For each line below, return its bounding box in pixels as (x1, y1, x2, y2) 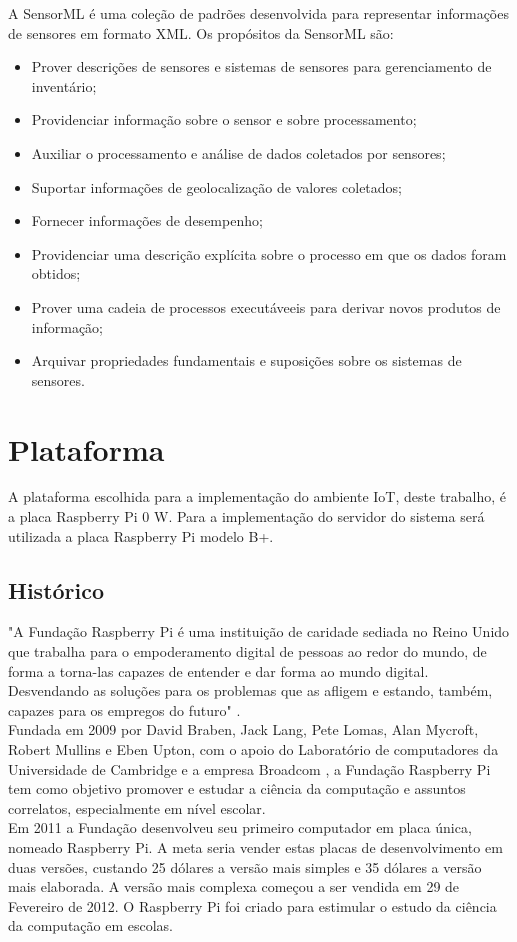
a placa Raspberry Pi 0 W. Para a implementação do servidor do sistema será (8, 506, 485, 527)
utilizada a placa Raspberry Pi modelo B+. (8, 525, 274, 546)
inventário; (31, 75, 97, 96)
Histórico (8, 574, 105, 605)
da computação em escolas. (8, 915, 174, 936)
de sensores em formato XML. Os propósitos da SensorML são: (8, 22, 394, 43)
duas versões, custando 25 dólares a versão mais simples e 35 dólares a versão (8, 856, 482, 877)
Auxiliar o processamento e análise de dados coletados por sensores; (31, 142, 446, 163)
